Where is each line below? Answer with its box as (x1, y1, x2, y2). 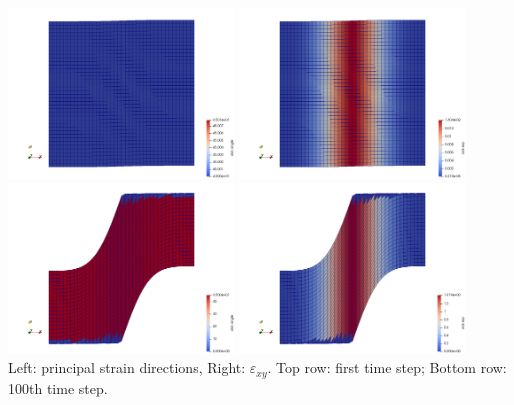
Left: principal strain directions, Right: (8, 357, 246, 378)
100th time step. (8, 377, 108, 398)
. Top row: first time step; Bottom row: (267, 357, 507, 378)
